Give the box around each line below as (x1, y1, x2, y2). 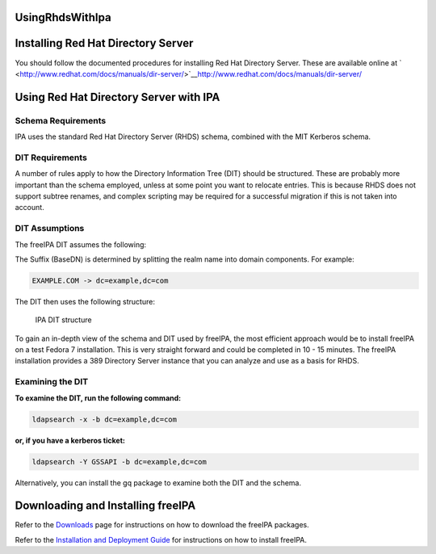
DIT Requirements (15, 152, 88, 163)
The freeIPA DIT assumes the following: (15, 239, 147, 250)
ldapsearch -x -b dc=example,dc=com (31, 414, 178, 424)
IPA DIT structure (35, 315, 92, 325)
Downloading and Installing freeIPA (15, 499, 196, 513)
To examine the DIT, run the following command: (15, 392, 182, 403)
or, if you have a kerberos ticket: (15, 435, 125, 445)
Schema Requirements (15, 115, 107, 126)
